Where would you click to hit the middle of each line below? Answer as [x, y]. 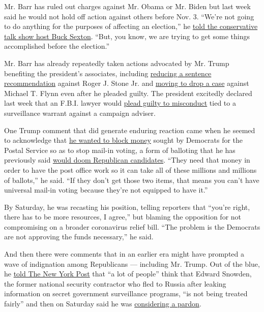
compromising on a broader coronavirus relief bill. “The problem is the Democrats [132, 226]
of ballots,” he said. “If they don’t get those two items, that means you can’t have [132, 180]
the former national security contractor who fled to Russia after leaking [115, 283]
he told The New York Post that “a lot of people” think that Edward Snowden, [128, 274]
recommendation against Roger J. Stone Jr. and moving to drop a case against [127, 83]
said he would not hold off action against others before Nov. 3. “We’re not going [129, 16]
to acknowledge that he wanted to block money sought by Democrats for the [124, 140]
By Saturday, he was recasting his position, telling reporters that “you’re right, [127, 207]
